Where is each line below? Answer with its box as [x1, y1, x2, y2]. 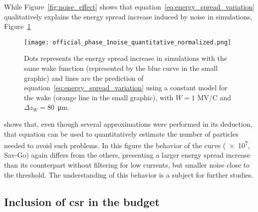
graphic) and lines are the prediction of [24, 72, 144, 83]
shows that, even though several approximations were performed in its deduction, [4, 119, 253, 129]
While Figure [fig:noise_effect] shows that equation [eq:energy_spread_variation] [4, 1, 255, 11]
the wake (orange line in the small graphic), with [24, 92, 174, 102]
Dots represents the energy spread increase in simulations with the [24, 53, 227, 63]
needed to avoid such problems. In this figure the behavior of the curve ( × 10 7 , [4, 139, 250, 150]
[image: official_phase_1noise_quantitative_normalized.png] [24, 38, 232, 46]
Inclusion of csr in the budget [4, 194, 160, 209]
